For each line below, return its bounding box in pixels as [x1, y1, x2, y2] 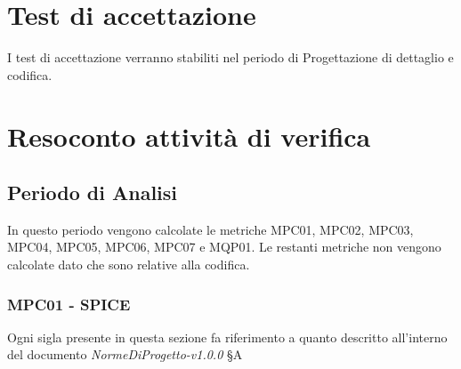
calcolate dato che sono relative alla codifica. [7, 255, 250, 274]
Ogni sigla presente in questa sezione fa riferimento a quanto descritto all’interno [7, 327, 448, 346]
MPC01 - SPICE [7, 293, 131, 315]
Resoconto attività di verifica [7, 117, 371, 154]
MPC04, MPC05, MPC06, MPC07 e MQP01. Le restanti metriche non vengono [7, 237, 441, 256]
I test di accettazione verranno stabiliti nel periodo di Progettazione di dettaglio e [7, 48, 454, 67]
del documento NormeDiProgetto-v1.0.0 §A [7, 345, 243, 364]
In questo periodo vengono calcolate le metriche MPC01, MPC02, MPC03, [7, 220, 414, 238]
